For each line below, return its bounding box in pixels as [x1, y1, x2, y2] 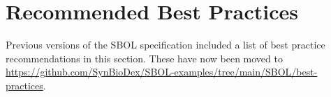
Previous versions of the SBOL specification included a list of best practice [6, 37, 325, 52]
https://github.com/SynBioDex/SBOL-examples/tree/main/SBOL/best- [6, 64, 318, 79]
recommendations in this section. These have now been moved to [6, 51, 283, 65]
